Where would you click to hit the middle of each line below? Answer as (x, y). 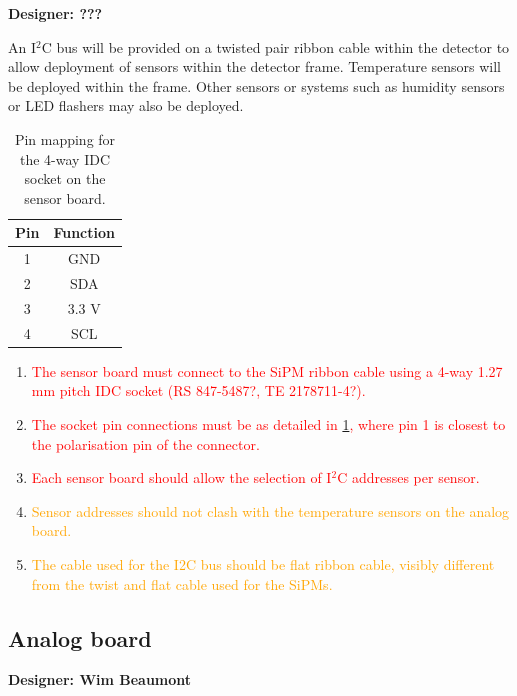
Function (84, 232)
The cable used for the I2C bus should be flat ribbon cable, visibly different (263, 563)
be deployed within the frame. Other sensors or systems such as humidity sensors (256, 85)
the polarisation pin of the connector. (145, 443)
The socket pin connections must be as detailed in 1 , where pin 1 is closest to (268, 424)
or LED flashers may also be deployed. (126, 105)
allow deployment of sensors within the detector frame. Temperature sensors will (254, 66)
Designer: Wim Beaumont (100, 679)
